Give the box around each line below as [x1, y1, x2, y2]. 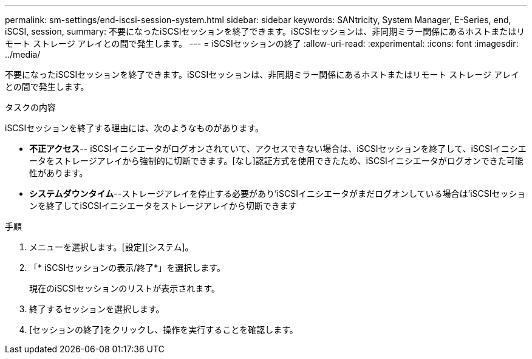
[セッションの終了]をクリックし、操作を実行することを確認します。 [29, 324, 298, 335]
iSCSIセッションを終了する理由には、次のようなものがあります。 [5, 123, 264, 133]
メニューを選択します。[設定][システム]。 [29, 242, 194, 252]
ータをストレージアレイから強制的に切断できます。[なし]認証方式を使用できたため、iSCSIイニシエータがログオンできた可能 [29, 156, 523, 166]
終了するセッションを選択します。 [29, 304, 165, 314]
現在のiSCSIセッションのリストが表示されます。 [29, 283, 220, 293]
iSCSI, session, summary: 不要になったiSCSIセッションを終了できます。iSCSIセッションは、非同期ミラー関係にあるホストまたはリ [5, 26, 525, 36]
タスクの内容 [5, 102, 56, 112]
